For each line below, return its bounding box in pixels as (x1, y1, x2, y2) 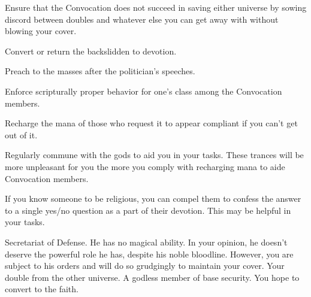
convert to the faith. (5, 283, 78, 295)
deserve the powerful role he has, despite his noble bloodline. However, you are (5, 247, 294, 260)
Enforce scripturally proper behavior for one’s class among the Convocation (5, 84, 282, 97)
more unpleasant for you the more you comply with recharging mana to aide (5, 160, 285, 172)
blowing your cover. (5, 25, 77, 37)
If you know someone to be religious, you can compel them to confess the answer (5, 192, 301, 205)
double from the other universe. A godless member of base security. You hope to (5, 271, 300, 283)
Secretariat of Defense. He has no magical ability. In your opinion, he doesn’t (5, 235, 288, 248)
